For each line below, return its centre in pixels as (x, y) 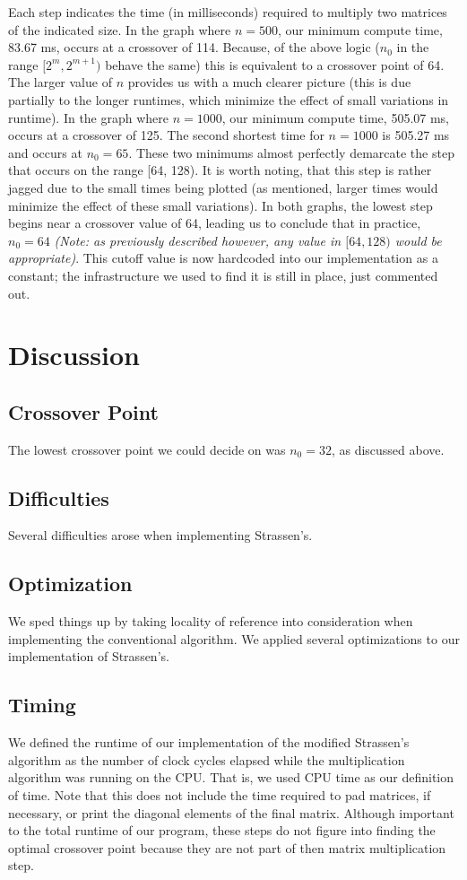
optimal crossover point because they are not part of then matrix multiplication (227, 847)
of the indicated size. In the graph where (120, 29)
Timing (42, 705)
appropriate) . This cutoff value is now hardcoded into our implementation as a (223, 258)
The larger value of (60, 82)
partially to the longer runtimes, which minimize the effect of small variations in (229, 99)
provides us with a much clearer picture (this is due (269, 82)
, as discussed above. (388, 449)
